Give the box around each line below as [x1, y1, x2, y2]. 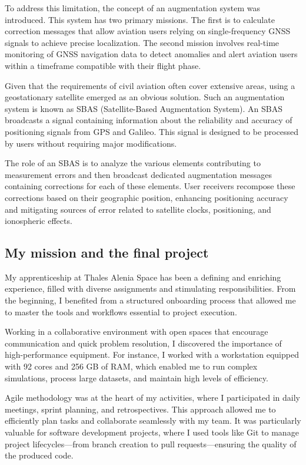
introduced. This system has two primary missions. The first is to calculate [5, 13, 275, 25]
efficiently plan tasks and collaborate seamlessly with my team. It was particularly [5, 414, 301, 427]
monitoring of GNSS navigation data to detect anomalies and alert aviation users [5, 48, 298, 60]
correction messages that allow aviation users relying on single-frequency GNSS [5, 25, 291, 37]
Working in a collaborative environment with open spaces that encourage [5, 325, 268, 338]
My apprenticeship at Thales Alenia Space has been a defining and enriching [5, 271, 281, 283]
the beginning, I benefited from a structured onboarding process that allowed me [5, 294, 296, 306]
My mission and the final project [5, 243, 209, 262]
